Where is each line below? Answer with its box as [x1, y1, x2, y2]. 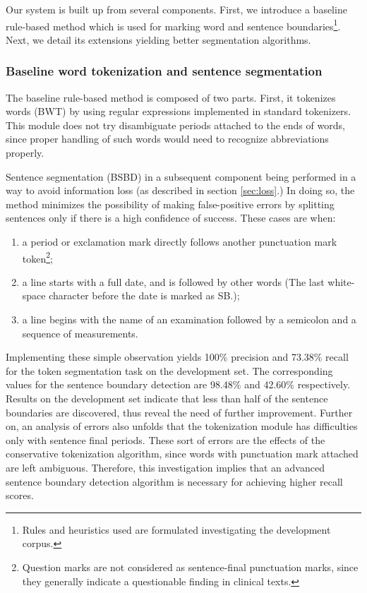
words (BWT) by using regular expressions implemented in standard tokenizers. [6, 104, 351, 119]
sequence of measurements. [22, 325, 138, 340]
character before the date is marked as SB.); [49, 288, 240, 303]
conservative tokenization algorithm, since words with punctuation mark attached [6, 446, 359, 461]
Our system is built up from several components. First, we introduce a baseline [6, 2, 347, 16]
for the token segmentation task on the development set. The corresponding [6, 363, 333, 378]
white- [327, 274, 355, 289]
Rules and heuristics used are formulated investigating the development [22, 522, 331, 537]
